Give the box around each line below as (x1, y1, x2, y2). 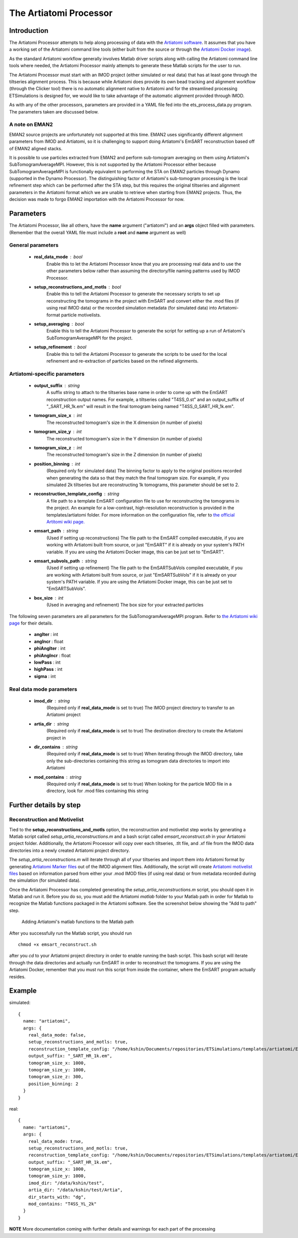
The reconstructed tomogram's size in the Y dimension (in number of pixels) (46, 435, 203, 441)
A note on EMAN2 (9, 121, 53, 128)
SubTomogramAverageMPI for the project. (46, 335, 133, 341)
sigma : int (34, 673, 56, 679)
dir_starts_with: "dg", (28, 1194, 86, 1200)
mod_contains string (34, 774, 82, 780)
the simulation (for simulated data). (9, 877, 81, 883)
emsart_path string (34, 528, 78, 534)
